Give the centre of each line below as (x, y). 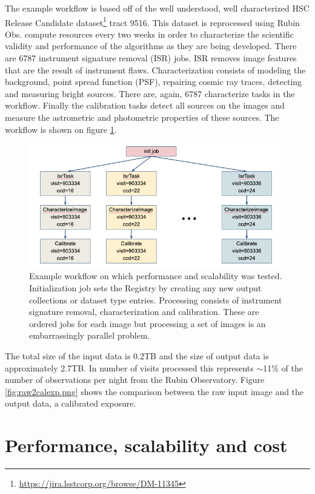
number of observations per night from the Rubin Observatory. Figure (135, 380)
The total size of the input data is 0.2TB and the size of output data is (137, 355)
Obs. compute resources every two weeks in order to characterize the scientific (149, 34)
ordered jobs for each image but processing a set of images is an (148, 323)
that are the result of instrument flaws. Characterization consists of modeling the (155, 69)
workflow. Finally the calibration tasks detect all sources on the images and (145, 105)
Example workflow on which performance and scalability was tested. (156, 276)
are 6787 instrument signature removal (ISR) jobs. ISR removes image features (151, 58)
